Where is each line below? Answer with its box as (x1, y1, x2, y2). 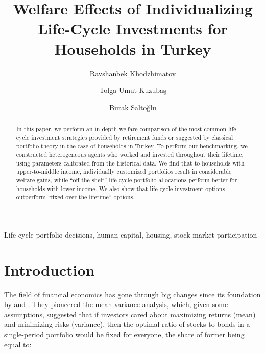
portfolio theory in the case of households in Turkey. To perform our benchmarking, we (16, 142, 248, 150)
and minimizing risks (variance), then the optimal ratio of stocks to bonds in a (4, 319, 250, 330)
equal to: (4, 339, 32, 349)
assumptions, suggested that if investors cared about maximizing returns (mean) (4, 309, 256, 319)
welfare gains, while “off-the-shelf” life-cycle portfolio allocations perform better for (16, 176, 237, 184)
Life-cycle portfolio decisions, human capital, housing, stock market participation (4, 229, 257, 240)
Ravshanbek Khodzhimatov (89, 67, 176, 78)
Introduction (4, 259, 95, 280)
